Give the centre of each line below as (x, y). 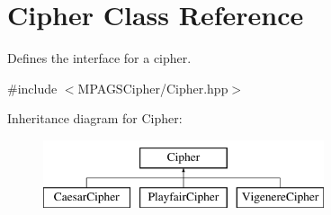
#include (32, 88)
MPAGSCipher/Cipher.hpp (153, 88)
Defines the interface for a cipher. (99, 58)
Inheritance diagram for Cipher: (95, 118)
